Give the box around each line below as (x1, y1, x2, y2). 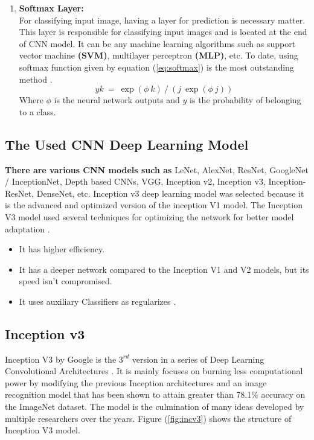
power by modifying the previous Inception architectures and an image (5, 376, 267, 389)
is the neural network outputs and (54, 94, 180, 106)
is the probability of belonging (190, 94, 301, 106)
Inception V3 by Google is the (5, 352, 117, 365)
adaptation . (5, 222, 50, 235)
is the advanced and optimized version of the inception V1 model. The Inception (5, 199, 303, 211)
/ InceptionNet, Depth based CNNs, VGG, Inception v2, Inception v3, (5, 175, 266, 188)
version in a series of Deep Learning (132, 352, 264, 365)
